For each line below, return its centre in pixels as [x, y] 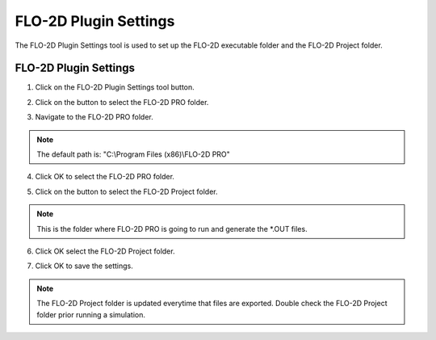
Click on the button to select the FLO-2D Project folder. [126, 191]
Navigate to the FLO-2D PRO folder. [94, 117]
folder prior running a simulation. [91, 314]
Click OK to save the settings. [84, 266]
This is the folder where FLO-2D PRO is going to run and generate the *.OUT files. [172, 229]
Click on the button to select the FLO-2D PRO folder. [122, 102]
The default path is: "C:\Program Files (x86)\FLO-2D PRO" [133, 154]
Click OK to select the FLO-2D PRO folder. [105, 177]
